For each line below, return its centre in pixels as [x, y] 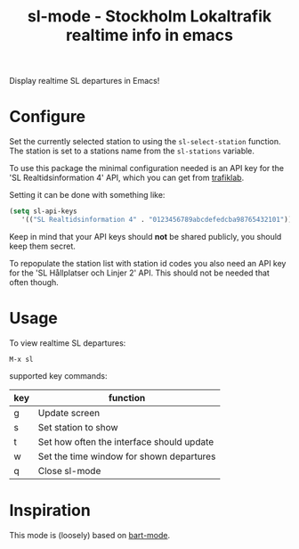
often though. [34, 282]
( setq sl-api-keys [43, 211]
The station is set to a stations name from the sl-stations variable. [132, 151]
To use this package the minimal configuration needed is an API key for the [147, 168]
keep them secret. [42, 246]
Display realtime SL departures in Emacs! [85, 81]
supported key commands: [58, 375]
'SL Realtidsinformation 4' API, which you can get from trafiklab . [127, 178]
